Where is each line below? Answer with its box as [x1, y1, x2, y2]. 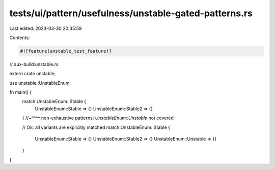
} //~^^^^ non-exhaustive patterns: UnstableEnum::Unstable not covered [22, 115, 174, 121]
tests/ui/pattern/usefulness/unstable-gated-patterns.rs [9, 8, 253, 19]
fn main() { [9, 89, 32, 95]
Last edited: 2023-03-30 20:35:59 [9, 25, 82, 31]
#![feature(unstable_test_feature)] [20, 48, 112, 54]
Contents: [9, 35, 30, 41]
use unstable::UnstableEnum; [9, 80, 71, 86]
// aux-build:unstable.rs [9, 61, 59, 67]
